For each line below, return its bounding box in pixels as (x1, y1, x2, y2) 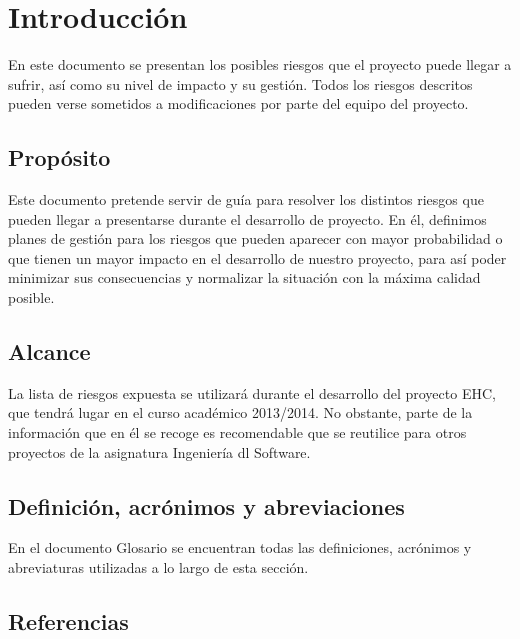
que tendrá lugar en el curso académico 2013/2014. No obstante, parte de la (8, 402, 473, 423)
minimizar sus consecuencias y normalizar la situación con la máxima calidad (8, 267, 481, 288)
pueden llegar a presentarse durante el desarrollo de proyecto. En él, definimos (8, 208, 487, 229)
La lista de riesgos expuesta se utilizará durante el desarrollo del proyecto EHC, (8, 382, 496, 403)
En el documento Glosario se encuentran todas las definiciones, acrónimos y (8, 537, 472, 558)
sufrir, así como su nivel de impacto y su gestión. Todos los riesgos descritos (8, 73, 473, 94)
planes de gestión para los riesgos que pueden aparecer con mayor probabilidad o (8, 228, 503, 249)
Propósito (8, 142, 111, 173)
